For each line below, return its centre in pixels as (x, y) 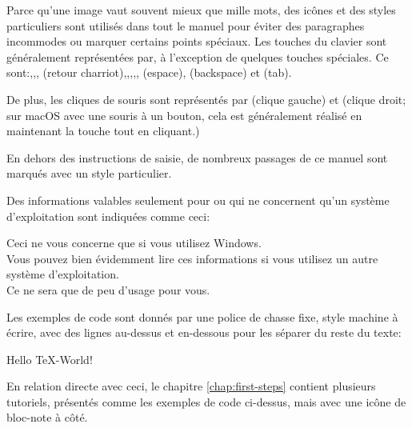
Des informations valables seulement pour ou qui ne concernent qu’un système (198, 200)
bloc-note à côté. (47, 417)
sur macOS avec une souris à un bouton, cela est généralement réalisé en (184, 115)
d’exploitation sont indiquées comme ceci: (108, 216)
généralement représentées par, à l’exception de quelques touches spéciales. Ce (198, 56)
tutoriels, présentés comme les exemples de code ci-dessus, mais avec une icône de (206, 401)
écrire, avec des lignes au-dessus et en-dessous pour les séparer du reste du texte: (204, 332)
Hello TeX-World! (50, 359)
